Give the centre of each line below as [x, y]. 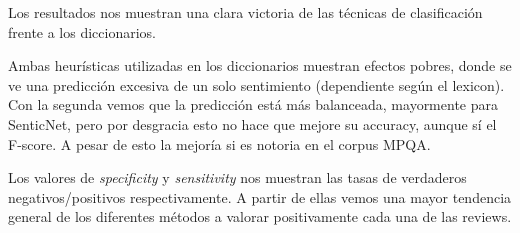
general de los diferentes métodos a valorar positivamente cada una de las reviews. [260, 216]
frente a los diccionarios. [82, 31]
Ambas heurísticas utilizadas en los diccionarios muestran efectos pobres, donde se [260, 65]
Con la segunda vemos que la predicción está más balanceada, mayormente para [253, 104]
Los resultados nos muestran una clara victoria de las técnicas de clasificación [245, 12]
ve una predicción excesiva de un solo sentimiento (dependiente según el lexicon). [256, 84]
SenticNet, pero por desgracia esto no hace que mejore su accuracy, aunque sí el [252, 123]
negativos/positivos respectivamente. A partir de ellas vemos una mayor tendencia [260, 196]
